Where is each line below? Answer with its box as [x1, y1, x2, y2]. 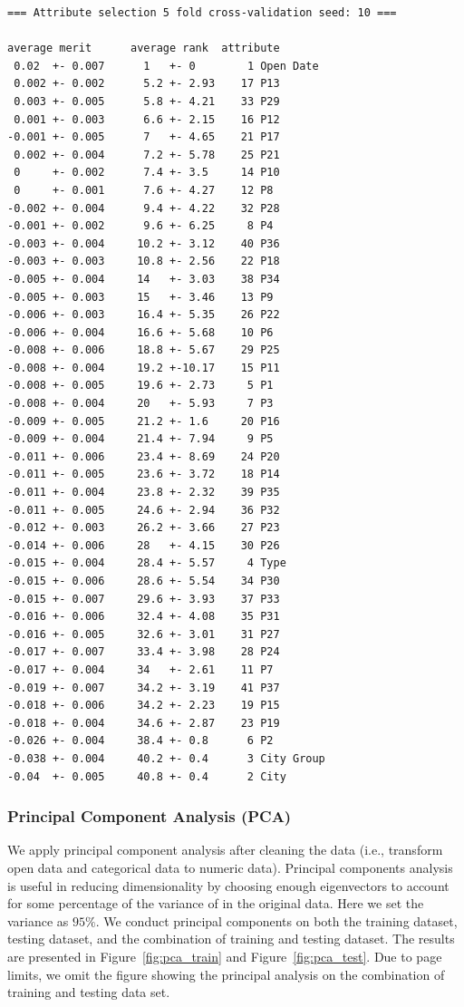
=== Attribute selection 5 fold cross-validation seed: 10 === [7, 6, 397, 19]
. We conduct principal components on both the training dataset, [95, 911, 458, 930]
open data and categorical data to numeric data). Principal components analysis [7, 857, 453, 876]
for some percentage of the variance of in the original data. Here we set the [7, 894, 424, 913]
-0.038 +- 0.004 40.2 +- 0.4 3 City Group [7, 751, 325, 765]
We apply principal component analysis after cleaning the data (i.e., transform [7, 840, 443, 859]
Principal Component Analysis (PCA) [7, 805, 292, 828]
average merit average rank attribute [7, 42, 280, 55]
